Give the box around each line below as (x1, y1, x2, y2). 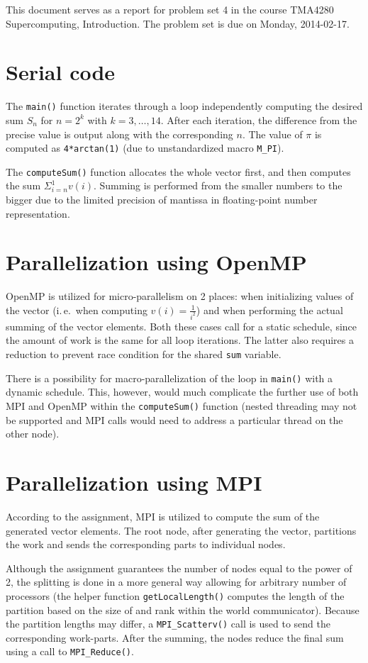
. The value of (242, 126, 303, 141)
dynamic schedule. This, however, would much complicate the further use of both (6, 384, 359, 399)
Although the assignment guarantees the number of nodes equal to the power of (6, 560, 352, 575)
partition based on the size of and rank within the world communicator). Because (6, 602, 359, 617)
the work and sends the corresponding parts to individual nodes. (6, 537, 286, 552)
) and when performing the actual (196, 302, 343, 317)
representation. (6, 206, 70, 221)
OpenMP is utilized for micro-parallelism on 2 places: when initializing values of (6, 289, 354, 303)
